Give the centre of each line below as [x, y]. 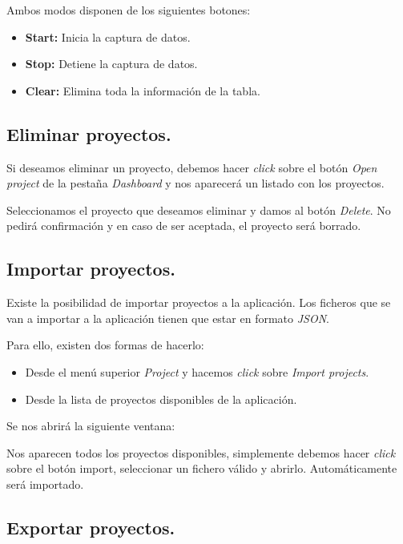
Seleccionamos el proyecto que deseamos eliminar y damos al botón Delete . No [199, 210]
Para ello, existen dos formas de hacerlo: [105, 345]
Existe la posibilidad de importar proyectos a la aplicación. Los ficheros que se [199, 302]
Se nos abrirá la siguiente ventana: [91, 426]
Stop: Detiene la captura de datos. [111, 64]
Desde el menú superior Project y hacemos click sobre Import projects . [197, 371]
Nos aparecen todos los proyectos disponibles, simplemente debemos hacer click [201, 452]
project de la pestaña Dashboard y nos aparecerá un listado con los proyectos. [195, 183]
